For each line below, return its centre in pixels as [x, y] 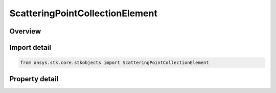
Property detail [34, 79]
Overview [25, 31]
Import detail [30, 48]
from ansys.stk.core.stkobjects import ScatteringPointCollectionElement [114, 63]
